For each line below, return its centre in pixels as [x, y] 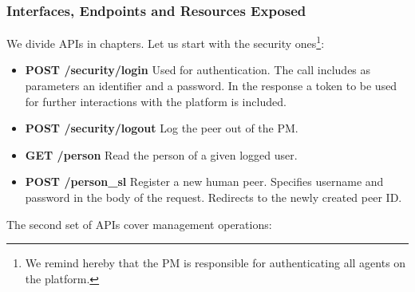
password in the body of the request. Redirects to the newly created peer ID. [213, 197]
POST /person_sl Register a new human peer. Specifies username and [204, 182]
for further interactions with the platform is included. [156, 101]
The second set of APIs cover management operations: [139, 224]
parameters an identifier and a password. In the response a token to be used [211, 86]
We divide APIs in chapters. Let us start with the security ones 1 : [166, 42]
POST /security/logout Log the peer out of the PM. [162, 128]
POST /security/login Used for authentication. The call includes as [198, 70]
